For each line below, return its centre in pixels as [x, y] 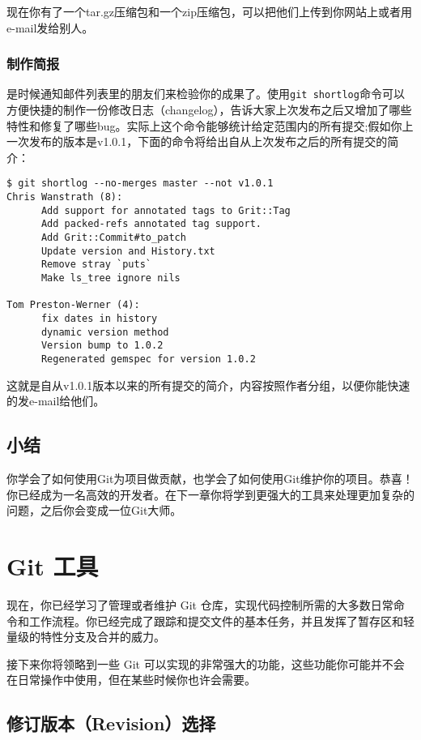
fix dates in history [99, 319]
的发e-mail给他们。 [56, 401]
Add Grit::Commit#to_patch [113, 238]
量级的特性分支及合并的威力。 [86, 637]
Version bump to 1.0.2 [102, 346]
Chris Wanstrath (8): [65, 197]
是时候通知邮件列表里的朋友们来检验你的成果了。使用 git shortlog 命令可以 [206, 94]
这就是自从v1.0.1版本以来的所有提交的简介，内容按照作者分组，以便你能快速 [208, 385]
